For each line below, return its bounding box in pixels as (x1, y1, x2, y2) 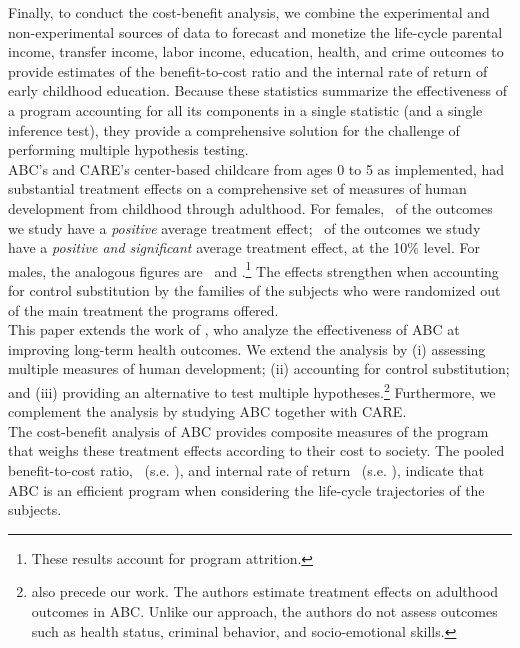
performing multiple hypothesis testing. (8, 139, 249, 160)
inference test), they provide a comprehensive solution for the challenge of (8, 119, 460, 140)
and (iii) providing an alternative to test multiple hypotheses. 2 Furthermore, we (8, 378, 496, 402)
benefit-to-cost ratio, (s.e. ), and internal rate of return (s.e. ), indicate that (8, 459, 485, 480)
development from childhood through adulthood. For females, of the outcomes (8, 197, 493, 218)
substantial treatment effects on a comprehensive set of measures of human (8, 178, 467, 199)
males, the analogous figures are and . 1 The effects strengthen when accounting (8, 257, 499, 281)
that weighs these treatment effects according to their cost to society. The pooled (8, 440, 505, 461)
